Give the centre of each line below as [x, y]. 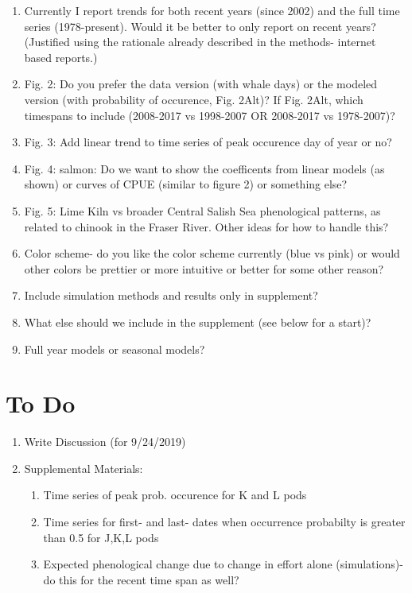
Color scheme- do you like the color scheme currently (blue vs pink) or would [212, 253]
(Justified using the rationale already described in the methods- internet [200, 42]
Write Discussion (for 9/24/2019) [105, 442]
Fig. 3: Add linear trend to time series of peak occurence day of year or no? [208, 142]
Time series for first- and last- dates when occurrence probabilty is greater [224, 521]
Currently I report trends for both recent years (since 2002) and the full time [212, 10]
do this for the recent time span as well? [141, 579]
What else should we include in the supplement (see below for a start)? [198, 322]
